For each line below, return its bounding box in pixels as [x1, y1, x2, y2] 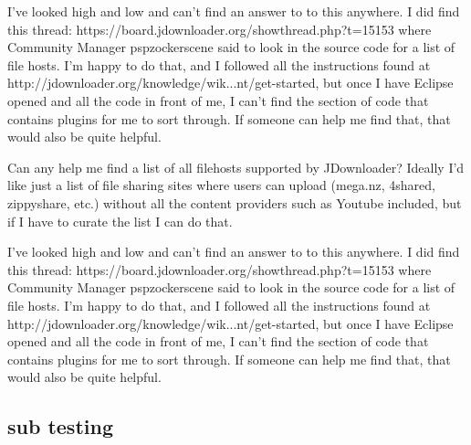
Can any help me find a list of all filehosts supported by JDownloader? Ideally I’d [7, 157, 465, 176]
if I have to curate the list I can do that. [7, 211, 233, 230]
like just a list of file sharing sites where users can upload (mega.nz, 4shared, [7, 175, 435, 195]
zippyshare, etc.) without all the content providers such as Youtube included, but [7, 193, 462, 212]
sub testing [7, 412, 113, 440]
